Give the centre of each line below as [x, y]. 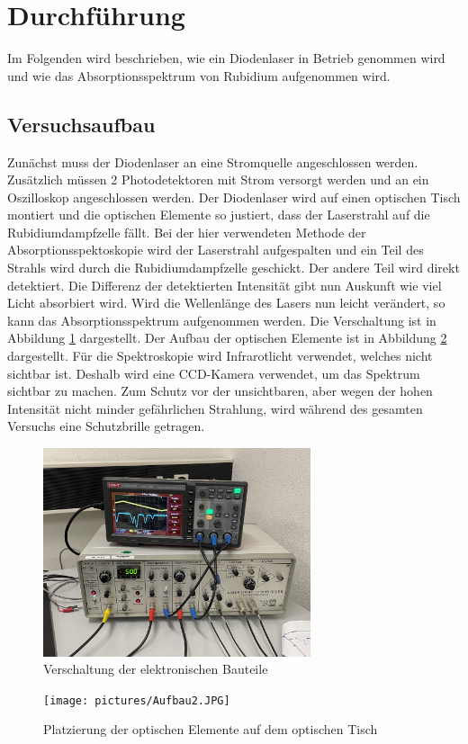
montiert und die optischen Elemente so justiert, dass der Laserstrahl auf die [219, 215]
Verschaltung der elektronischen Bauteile [156, 669]
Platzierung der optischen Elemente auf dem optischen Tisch [211, 729]
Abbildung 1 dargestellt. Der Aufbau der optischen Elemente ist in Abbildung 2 [227, 338]
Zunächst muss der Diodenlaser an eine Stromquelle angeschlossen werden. [213, 161]
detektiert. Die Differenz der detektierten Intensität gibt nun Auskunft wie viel [225, 285]
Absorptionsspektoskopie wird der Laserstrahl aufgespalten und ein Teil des [216, 250]
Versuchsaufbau [81, 124]
